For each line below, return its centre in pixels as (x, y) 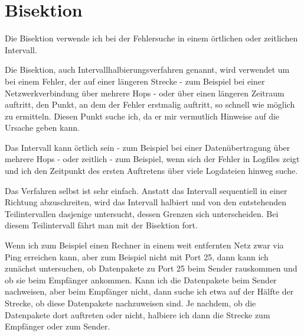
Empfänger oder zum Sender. (58, 326)
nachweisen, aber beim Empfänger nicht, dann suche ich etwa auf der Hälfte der (149, 291)
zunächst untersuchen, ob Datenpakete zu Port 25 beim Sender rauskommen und (151, 268)
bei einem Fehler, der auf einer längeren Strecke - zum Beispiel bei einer (135, 81)
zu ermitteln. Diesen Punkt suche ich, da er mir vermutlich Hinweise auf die (142, 116)
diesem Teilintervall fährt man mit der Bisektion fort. (101, 225)
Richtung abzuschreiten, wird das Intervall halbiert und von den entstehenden (146, 202)
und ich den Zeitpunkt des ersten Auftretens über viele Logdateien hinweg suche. (151, 171)
